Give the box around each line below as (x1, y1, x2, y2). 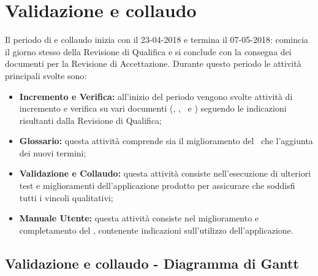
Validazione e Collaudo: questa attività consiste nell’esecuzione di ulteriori (19, 167, 311, 180)
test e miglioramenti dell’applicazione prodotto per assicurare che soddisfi (19, 179, 295, 192)
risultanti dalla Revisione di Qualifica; (19, 113, 162, 126)
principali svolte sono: (5, 69, 87, 82)
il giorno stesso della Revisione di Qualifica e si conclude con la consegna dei (5, 45, 292, 58)
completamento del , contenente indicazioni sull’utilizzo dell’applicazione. (19, 223, 293, 236)
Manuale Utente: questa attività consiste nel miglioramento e (19, 212, 259, 224)
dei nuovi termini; (19, 146, 86, 159)
